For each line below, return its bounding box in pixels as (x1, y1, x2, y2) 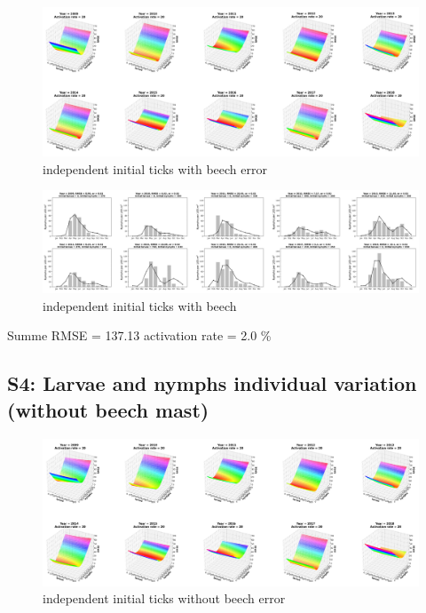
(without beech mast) (7, 395, 209, 423)
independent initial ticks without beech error (43, 589, 286, 608)
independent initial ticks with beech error (43, 159, 267, 178)
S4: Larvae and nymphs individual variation (7, 370, 417, 397)
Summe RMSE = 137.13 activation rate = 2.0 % (7, 326, 272, 345)
